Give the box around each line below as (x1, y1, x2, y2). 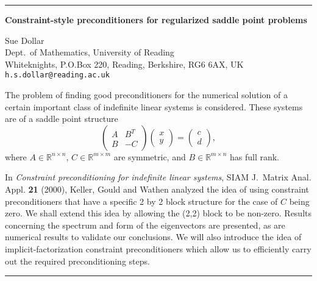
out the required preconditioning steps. (5, 254, 150, 267)
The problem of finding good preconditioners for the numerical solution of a (5, 88, 288, 101)
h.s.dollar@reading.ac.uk (5, 71, 110, 80)
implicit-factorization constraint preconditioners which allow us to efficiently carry (5, 242, 312, 255)
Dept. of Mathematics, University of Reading (5, 46, 174, 59)
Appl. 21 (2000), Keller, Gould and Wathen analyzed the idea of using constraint (5, 183, 309, 195)
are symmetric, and (113, 150, 186, 163)
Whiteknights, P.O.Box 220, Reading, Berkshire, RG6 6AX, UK (5, 57, 244, 70)
